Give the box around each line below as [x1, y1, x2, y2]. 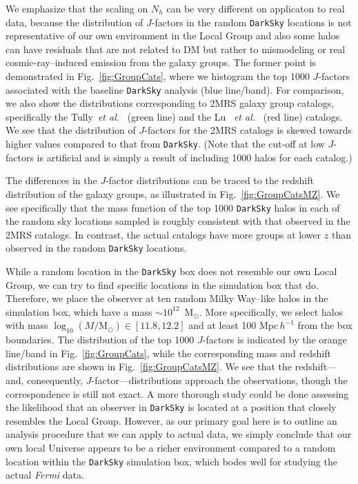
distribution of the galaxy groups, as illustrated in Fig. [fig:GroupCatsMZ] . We [6, 186, 340, 201]
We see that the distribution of [6, 123, 136, 137]
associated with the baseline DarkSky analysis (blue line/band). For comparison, [6, 82, 344, 97]
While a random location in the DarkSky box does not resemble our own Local [6, 264, 337, 278]
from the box [297, 318, 352, 332]
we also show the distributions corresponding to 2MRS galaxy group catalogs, [6, 96, 335, 110]
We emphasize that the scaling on [6, 1, 148, 15]
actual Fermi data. [6, 467, 84, 482]
